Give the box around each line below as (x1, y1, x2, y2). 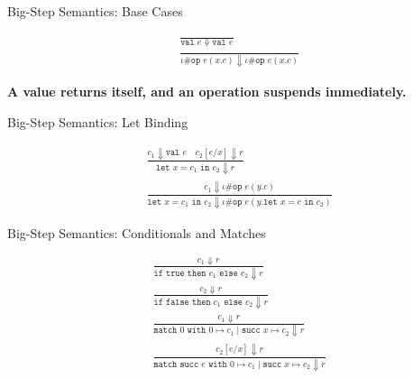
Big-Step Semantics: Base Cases (7, 2, 183, 20)
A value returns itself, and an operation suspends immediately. (7, 82, 407, 101)
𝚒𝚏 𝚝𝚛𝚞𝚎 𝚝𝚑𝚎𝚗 (153, 268, 206, 278)
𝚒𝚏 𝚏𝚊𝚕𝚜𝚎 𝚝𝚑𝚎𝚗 (153, 297, 211, 307)
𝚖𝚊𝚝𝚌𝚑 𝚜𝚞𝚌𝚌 (153, 360, 199, 370)
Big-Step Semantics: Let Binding (7, 112, 188, 131)
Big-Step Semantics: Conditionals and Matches (7, 223, 266, 242)
